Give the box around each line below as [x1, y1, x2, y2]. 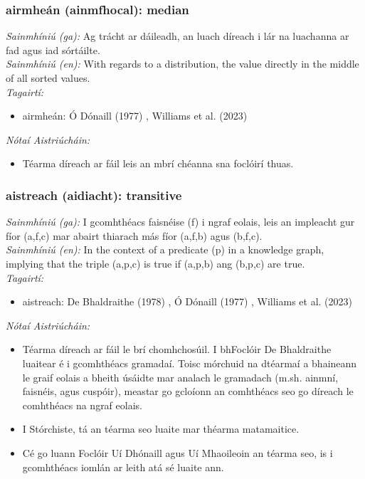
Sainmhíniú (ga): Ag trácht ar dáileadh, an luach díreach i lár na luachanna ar [6, 28, 349, 43]
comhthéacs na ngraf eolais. [22, 397, 142, 412]
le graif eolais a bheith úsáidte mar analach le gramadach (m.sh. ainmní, [22, 369, 339, 384]
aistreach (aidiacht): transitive [6, 186, 182, 204]
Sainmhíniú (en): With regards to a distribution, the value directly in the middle [6, 56, 359, 71]
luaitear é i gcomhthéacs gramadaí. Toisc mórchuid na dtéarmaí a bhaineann [22, 355, 357, 370]
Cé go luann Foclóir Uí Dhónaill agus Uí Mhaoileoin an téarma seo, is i [22, 445, 333, 460]
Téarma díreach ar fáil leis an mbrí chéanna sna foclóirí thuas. [22, 156, 294, 171]
